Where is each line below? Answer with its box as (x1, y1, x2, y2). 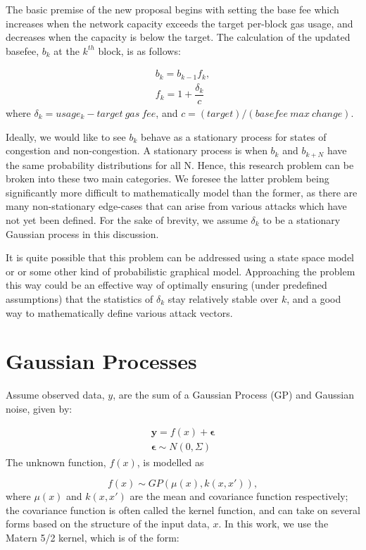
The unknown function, (6, 454, 106, 469)
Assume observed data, (6, 387, 105, 402)
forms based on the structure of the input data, (6, 516, 210, 531)
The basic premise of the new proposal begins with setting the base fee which (6, 2, 339, 16)
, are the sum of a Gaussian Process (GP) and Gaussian (113, 387, 354, 402)
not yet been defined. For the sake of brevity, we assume (6, 212, 248, 227)
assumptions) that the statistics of (6, 291, 153, 306)
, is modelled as (137, 454, 204, 469)
